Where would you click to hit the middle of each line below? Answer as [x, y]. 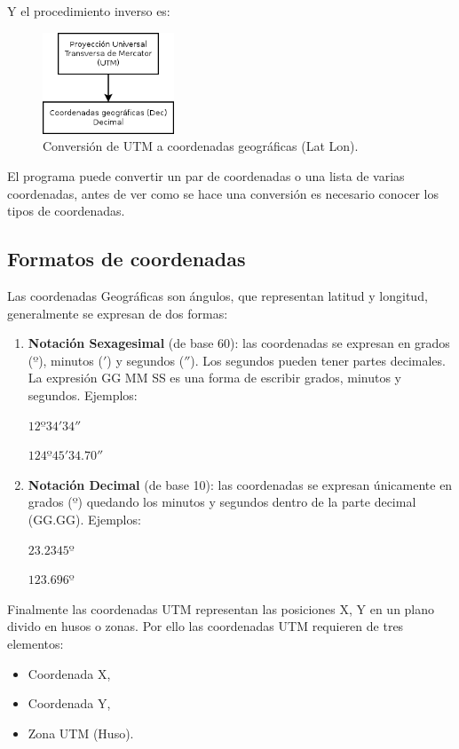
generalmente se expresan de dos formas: [118, 313]
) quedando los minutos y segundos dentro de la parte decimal [247, 502]
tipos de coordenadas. [66, 211]
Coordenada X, [69, 673]
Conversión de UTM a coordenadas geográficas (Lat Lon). [201, 146]
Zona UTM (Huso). [81, 733]
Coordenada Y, [69, 703]
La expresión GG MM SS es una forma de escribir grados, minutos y [214, 378]
